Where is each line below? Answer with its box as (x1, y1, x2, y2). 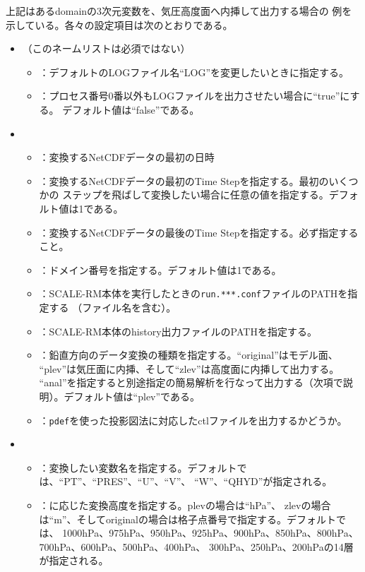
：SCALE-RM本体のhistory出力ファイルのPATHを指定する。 (39, 323, 317, 338)
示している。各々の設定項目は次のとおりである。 (6, 17, 233, 32)
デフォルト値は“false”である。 (62, 102, 200, 117)
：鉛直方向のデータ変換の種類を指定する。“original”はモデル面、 (39, 347, 338, 362)
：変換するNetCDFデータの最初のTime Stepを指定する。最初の (39, 173, 329, 188)
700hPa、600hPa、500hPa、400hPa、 (39, 539, 206, 554)
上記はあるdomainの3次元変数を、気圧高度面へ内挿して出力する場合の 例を (6, 4, 352, 18)
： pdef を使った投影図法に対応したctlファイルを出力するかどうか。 (39, 412, 347, 427)
